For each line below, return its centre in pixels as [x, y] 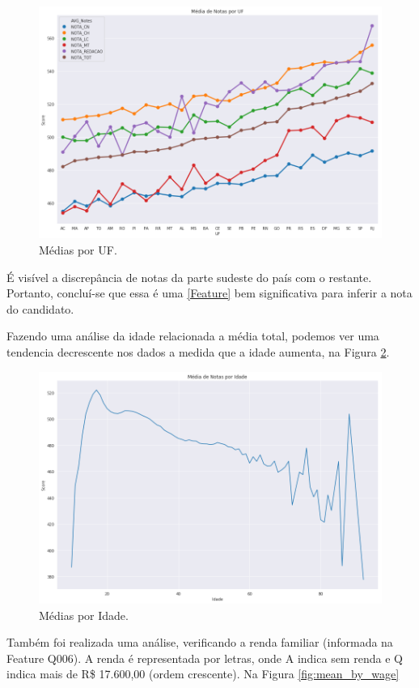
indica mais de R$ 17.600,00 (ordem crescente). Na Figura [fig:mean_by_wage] [203, 674]
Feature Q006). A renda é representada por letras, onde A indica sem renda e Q [205, 658]
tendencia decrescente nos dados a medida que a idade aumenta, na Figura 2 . [198, 352]
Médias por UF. [78, 250]
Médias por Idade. [84, 615]
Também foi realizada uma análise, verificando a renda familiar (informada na [200, 642]
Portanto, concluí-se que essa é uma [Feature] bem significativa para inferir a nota [209, 293]
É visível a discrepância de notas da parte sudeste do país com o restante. [189, 277]
